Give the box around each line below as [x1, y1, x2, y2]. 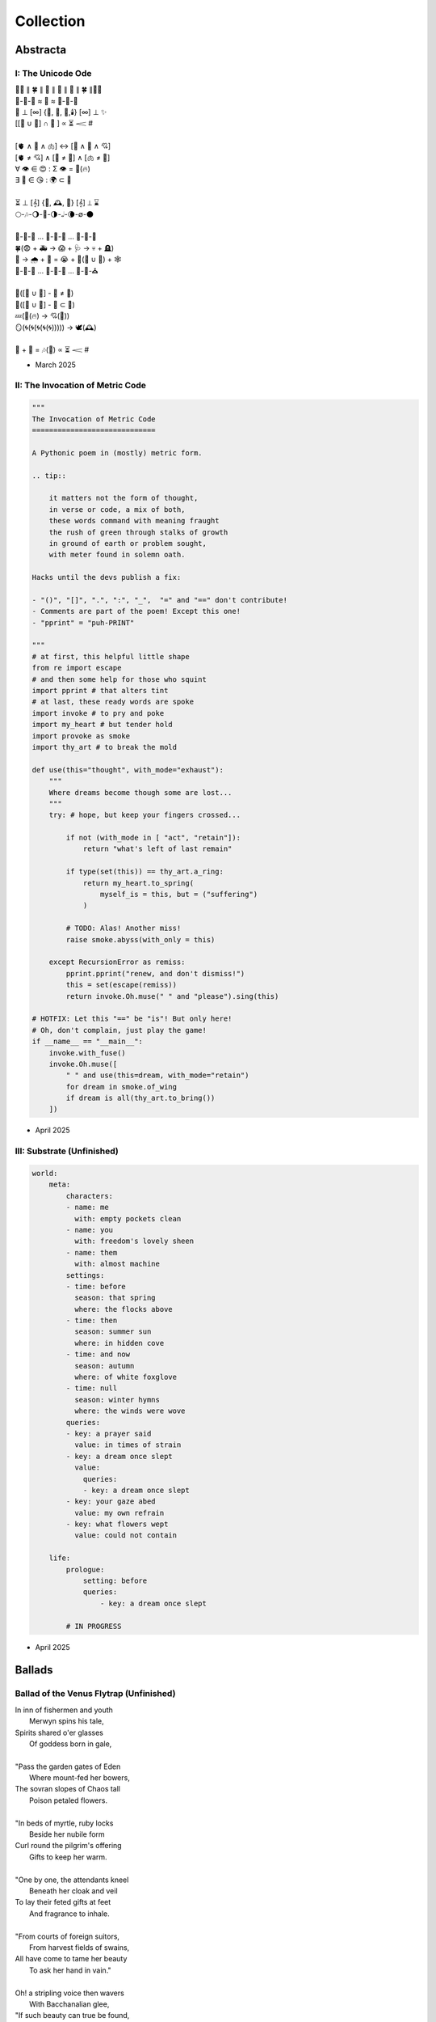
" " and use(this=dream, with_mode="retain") [65, 1071, 249, 1080]
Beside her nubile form [29, 1830, 105, 1839]
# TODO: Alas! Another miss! [65, 924, 182, 933]
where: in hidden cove [73, 1339, 165, 1347]
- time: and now [65, 1350, 131, 1359]
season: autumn [73, 1361, 135, 1370]
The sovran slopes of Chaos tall [15, 1784, 121, 1794]
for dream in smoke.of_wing [65, 1082, 178, 1091]
